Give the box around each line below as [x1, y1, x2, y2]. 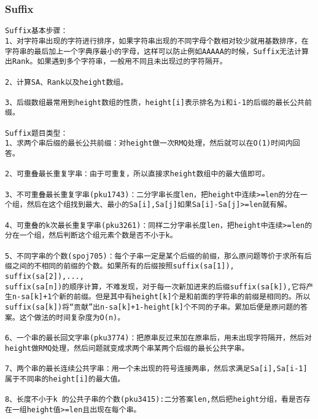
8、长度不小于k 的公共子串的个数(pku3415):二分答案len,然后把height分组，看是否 [5, 394, 303, 404]
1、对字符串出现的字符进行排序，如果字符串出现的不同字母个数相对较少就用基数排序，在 [5, 36, 309, 45]
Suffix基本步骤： [5, 26, 68, 36]
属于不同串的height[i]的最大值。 [5, 374, 125, 383]
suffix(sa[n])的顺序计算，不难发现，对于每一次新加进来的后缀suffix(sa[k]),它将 [5, 282, 306, 291]
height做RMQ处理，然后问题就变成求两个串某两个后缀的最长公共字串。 [5, 343, 249, 353]
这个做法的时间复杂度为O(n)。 [19, 313, 125, 322]
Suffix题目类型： [5, 128, 68, 138]
